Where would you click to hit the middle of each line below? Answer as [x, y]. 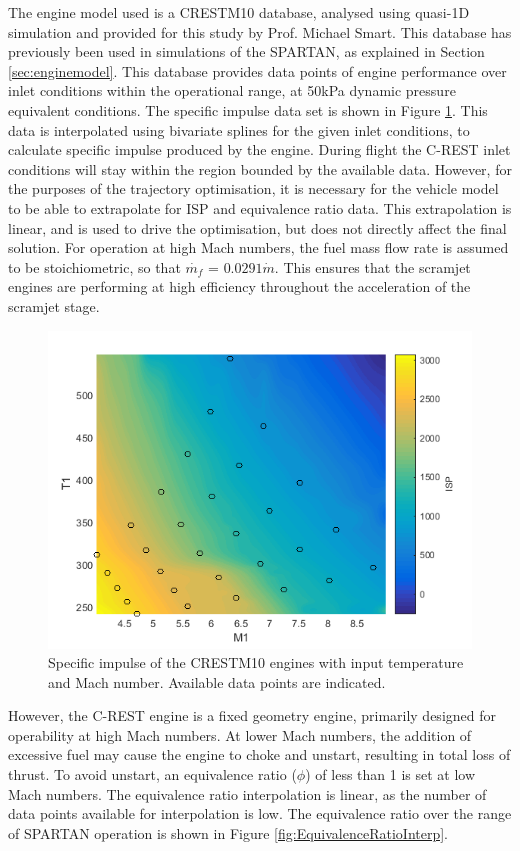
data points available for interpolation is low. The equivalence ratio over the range [260, 813]
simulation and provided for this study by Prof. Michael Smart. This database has [260, 31]
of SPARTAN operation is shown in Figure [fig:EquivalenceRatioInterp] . [228, 832]
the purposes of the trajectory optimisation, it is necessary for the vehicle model [253, 188]
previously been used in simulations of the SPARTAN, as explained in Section [246, 51]
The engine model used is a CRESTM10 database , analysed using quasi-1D [239, 12]
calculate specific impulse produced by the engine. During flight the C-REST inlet [259, 149]
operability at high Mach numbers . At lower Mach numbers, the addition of [240, 734]
